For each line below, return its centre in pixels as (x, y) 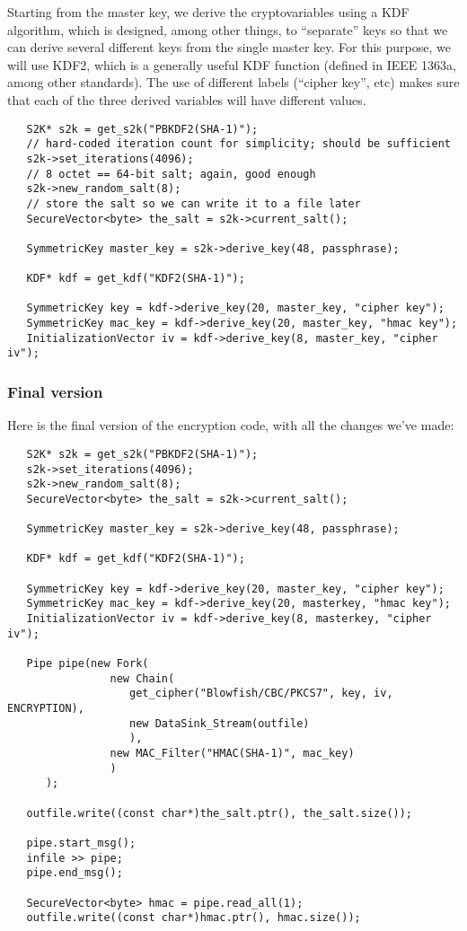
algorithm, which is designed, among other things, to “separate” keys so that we (228, 29)
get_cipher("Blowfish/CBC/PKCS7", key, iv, (261, 694)
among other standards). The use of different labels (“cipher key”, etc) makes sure (233, 82)
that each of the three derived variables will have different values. (187, 99)
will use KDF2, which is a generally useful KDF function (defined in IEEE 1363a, (232, 64)
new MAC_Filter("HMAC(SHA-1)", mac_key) (232, 753)
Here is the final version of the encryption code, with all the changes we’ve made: (231, 425)
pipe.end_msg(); (75, 873)
